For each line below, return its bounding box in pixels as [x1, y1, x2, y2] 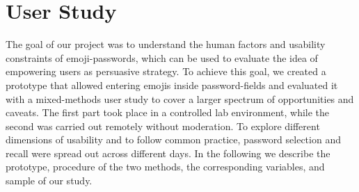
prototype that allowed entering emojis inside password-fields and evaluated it [6, 77, 338, 92]
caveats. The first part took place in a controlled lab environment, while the [6, 105, 330, 120]
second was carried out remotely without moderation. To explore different [6, 118, 320, 133]
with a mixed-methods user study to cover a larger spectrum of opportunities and [6, 91, 354, 106]
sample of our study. [6, 173, 93, 188]
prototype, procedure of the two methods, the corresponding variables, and [6, 159, 325, 174]
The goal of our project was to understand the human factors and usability [6, 37, 326, 51]
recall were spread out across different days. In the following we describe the [6, 145, 330, 160]
